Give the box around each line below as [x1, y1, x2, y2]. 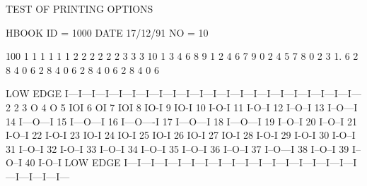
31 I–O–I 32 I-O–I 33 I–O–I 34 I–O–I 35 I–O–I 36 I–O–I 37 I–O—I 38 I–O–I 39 [6, 141, 349, 156]
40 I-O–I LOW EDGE [25, 155, 121, 170]
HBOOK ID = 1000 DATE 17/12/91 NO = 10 [6, 25, 209, 39]
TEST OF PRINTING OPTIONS [6, 1, 153, 15]
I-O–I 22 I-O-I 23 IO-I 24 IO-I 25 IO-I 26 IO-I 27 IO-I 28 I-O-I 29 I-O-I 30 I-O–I [6, 128, 356, 142]
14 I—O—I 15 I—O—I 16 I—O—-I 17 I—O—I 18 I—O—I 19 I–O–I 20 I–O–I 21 [6, 113, 357, 128]
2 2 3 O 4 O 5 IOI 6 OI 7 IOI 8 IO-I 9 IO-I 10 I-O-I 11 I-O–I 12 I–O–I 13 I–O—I [6, 99, 358, 114]
